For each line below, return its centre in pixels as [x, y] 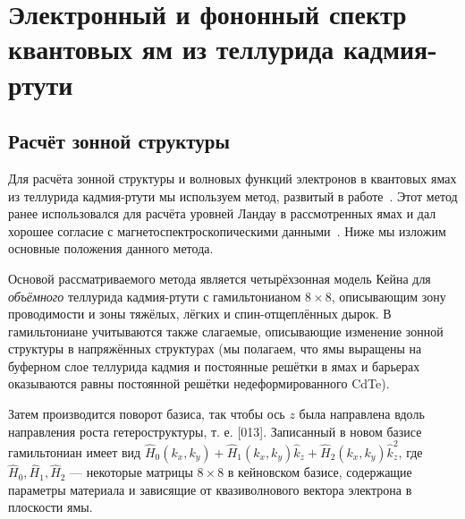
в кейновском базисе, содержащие [320, 472]
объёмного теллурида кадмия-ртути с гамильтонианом [155, 296]
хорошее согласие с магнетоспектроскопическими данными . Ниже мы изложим [227, 230]
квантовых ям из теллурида [171, 49]
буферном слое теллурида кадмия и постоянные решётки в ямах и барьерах [214, 366]
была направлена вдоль [362, 414]
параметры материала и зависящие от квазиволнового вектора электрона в [210, 489]
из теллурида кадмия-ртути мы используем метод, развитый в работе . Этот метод [233, 196]
